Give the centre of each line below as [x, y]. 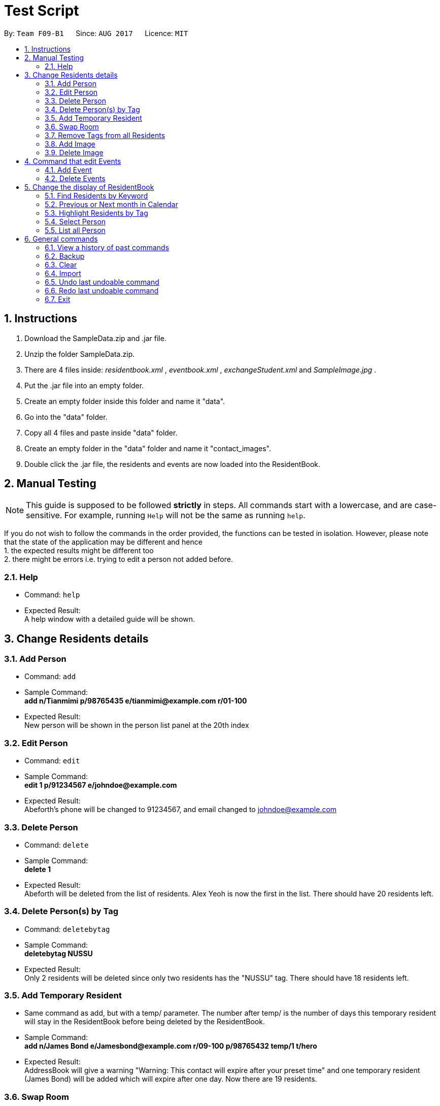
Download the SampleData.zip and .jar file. [95, 338]
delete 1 [38, 869]
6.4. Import [63, 273]
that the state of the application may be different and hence [103, 542]
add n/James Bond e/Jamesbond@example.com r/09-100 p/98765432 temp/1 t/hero [171, 1046]
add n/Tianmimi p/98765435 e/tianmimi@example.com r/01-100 [136, 701]
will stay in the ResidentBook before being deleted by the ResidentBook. [145, 1022]
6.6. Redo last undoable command [102, 290]
